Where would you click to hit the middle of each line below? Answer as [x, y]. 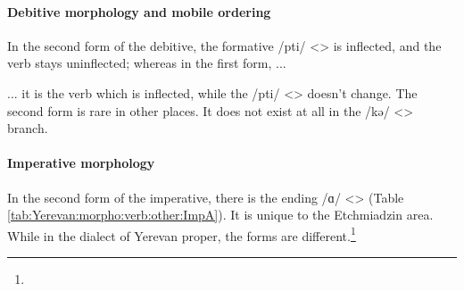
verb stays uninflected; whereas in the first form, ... [147, 63]
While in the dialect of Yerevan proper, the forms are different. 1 [182, 234]
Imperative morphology [81, 163]
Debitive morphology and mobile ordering [139, 11]
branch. [28, 128]
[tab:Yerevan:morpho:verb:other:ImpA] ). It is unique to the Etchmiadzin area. [220, 215]
